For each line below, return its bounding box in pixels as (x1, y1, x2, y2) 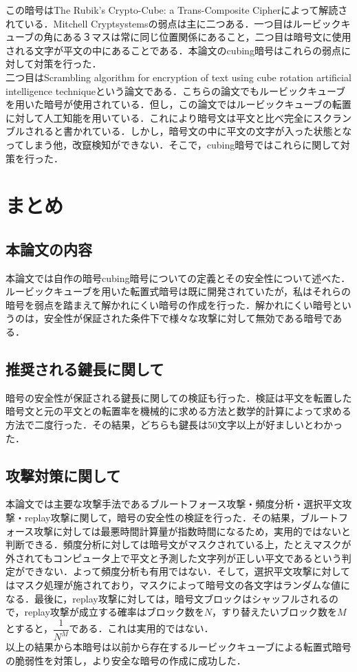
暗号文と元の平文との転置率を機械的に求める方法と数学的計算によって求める (6, 404, 351, 418)
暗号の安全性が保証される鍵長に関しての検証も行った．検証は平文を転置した (6, 390, 352, 404)
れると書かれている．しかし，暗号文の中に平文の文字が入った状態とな (34, 124, 352, 138)
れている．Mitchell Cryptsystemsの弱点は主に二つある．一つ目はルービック (6, 16, 341, 30)
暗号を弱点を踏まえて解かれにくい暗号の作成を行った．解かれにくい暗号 (6, 297, 332, 312)
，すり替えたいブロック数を (212, 605, 338, 619)
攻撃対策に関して (6, 464, 121, 486)
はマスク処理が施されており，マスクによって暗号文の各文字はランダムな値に (6, 578, 351, 592)
